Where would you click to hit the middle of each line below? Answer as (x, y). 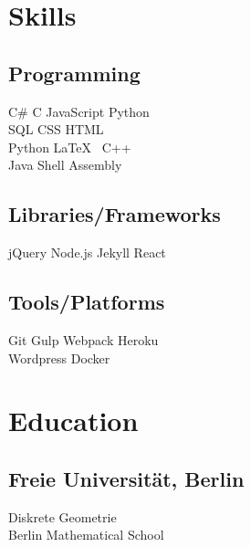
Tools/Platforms (87, 302)
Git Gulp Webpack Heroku (84, 339)
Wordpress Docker (59, 358)
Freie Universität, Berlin (126, 478)
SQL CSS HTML (56, 129)
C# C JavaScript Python (79, 111)
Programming (74, 73)
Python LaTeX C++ (70, 147)
